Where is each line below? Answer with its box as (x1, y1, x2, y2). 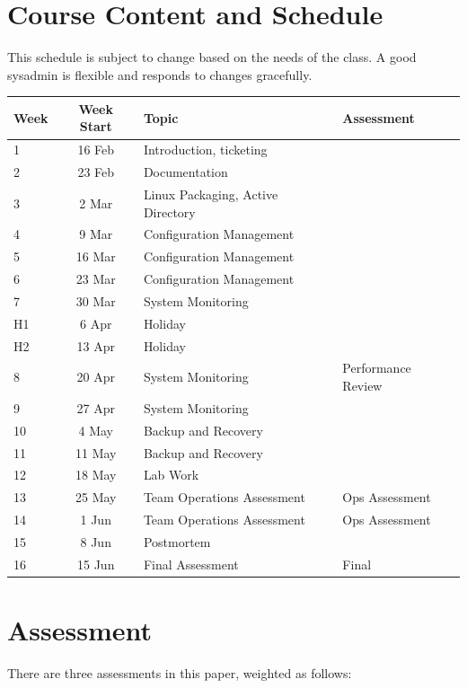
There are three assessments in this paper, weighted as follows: (7, 664, 352, 682)
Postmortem (143, 532, 211, 551)
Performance (342, 358, 411, 377)
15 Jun (77, 554, 115, 573)
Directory (143, 202, 196, 221)
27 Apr (76, 398, 115, 417)
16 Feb (77, 140, 115, 159)
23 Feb (77, 163, 115, 181)
